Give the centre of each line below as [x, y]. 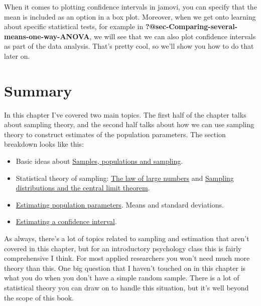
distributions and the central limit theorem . [83, 188]
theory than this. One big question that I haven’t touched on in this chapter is [125, 268]
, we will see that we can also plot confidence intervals [173, 36]
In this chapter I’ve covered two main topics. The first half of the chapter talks [125, 114]
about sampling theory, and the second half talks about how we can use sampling [129, 124]
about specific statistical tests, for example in [74, 26]
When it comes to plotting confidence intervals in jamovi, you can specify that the [130, 7]
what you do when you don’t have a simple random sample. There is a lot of [122, 278]
